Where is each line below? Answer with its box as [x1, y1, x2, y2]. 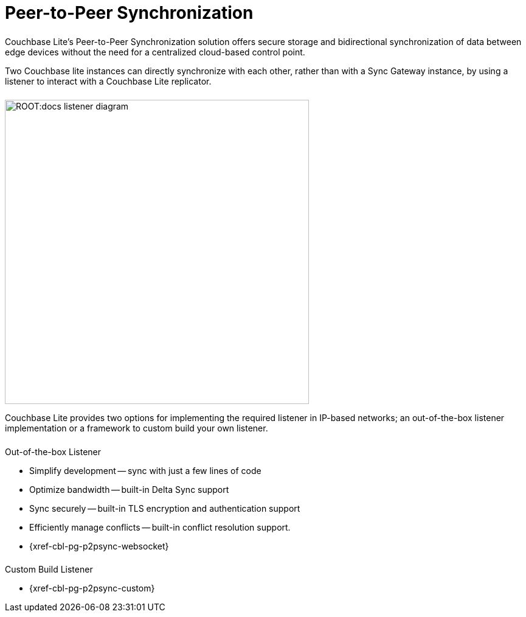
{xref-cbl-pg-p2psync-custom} [29, 583, 155, 594]
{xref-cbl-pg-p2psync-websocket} [29, 540, 169, 551]
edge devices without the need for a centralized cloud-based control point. [5, 46, 305, 57]
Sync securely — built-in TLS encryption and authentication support [29, 503, 300, 514]
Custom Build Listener [5, 564, 93, 575]
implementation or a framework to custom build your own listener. [5, 422, 268, 433]
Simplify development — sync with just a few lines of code [29, 465, 261, 476]
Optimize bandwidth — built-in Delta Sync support [29, 484, 229, 495]
